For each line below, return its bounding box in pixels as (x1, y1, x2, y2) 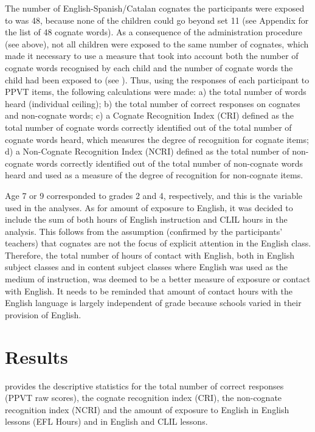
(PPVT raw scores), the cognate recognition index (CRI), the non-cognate (5, 391, 282, 404)
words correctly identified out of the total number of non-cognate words (36, 156, 303, 169)
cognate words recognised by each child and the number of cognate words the (5, 61, 293, 74)
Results (5, 344, 68, 369)
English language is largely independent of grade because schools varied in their (5, 296, 302, 309)
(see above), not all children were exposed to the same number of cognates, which (5, 37, 309, 50)
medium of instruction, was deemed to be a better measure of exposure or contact (5, 273, 311, 285)
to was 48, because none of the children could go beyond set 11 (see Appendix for (5, 13, 309, 26)
